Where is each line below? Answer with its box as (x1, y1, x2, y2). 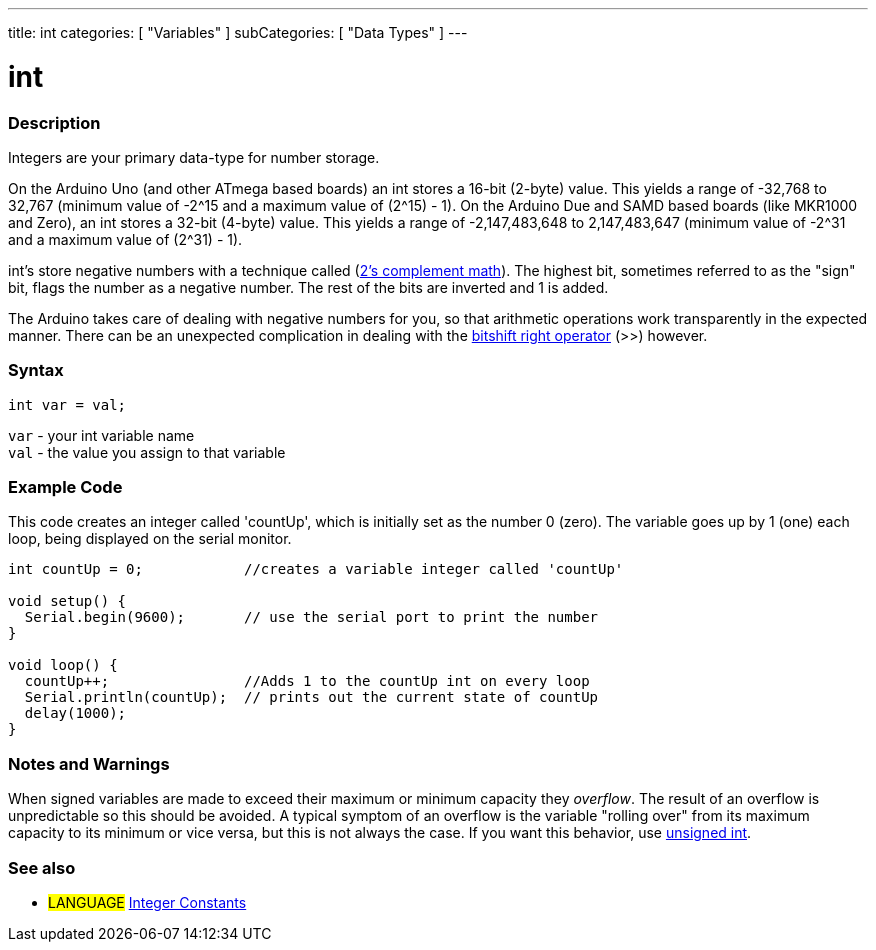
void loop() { (8, 657, 118, 674)
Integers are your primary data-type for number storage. (8, 148, 380, 166)
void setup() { (8, 593, 127, 610)
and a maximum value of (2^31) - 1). (8, 230, 243, 248)
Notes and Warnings (8, 753, 170, 774)
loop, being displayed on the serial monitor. (8, 530, 292, 548)
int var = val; (8, 396, 127, 413)
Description (8, 112, 101, 133)
